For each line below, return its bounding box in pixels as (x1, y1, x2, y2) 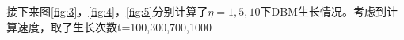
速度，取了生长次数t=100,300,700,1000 (17, 18, 212, 35)
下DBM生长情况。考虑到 (260, 3, 387, 19)
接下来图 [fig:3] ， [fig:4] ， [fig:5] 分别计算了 (6, 3, 208, 19)
